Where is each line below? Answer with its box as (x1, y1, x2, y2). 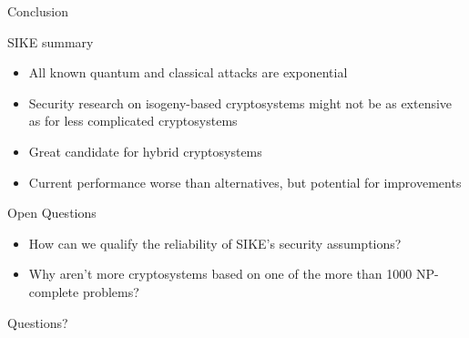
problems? (82, 282, 139, 301)
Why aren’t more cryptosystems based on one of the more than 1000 (28, 264, 413, 283)
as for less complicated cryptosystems (28, 111, 238, 130)
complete (28, 282, 79, 301)
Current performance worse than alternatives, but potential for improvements (28, 172, 462, 191)
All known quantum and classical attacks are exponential (28, 63, 348, 82)
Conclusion (7, 2, 68, 20)
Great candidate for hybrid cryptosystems (28, 141, 262, 160)
